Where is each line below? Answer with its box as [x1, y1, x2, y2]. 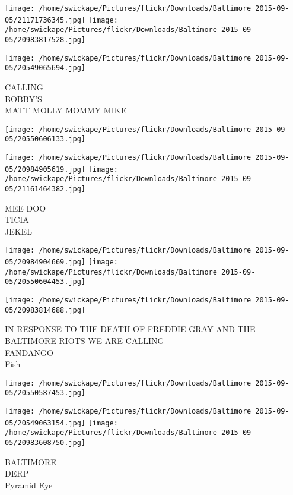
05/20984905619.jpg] [5, 165, 86, 174]
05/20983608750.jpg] [5, 439, 86, 447]
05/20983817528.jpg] [5, 35, 86, 44]
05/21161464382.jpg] [5, 185, 86, 193]
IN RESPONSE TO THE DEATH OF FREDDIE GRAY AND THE [5, 323, 256, 335]
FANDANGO [5, 346, 53, 358]
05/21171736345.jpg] [5, 15, 86, 24]
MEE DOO [5, 201, 46, 214]
